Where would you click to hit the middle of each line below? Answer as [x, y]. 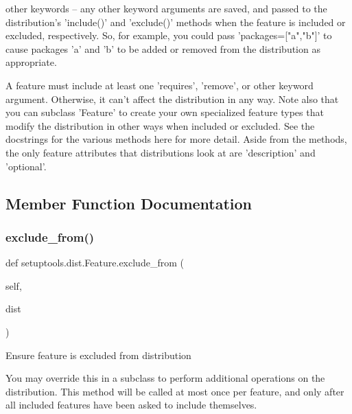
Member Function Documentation [129, 203]
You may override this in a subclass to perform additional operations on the [165, 378]
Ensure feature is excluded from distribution [98, 355]
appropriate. [31, 62]
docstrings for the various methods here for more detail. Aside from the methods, [176, 139]
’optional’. [26, 166]
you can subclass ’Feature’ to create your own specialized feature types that [165, 112]
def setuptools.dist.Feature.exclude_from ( [95, 263]
